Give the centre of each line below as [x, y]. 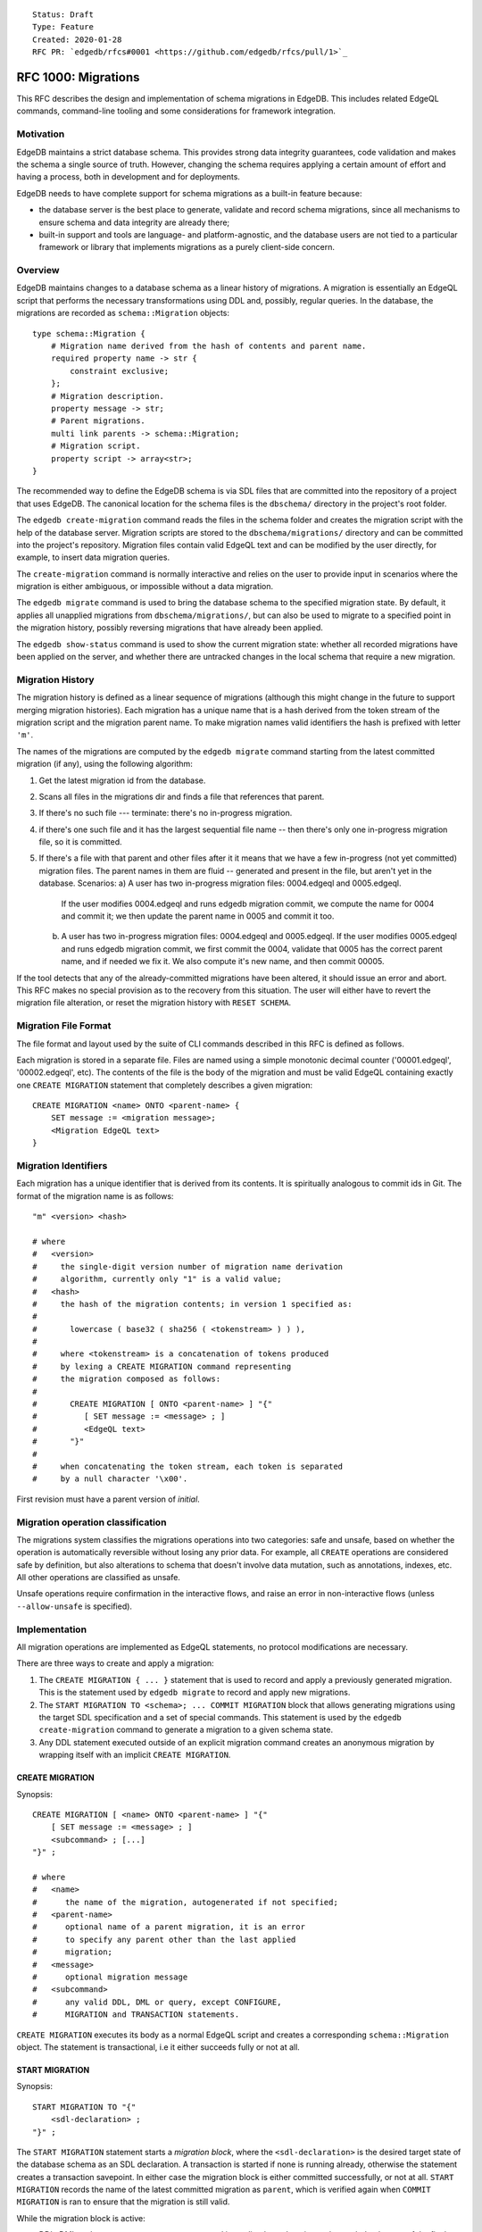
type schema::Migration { [89, 333]
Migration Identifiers [62, 1166]
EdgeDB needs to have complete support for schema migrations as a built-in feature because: [189, 193]
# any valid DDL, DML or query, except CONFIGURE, [157, 2002]
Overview [38, 271]
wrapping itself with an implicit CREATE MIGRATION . [135, 1755]
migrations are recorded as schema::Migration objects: [123, 313]
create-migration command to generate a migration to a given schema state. [186, 1730]
